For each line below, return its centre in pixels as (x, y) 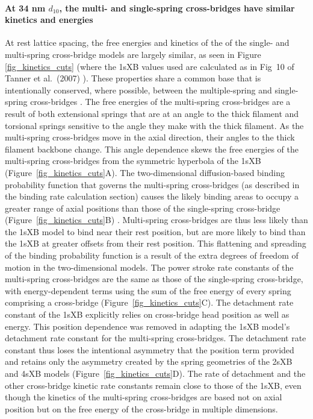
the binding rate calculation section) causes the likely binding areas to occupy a (152, 196)
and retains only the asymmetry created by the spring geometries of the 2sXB (149, 361)
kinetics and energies (49, 20)
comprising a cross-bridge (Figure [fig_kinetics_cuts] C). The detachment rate (149, 302)
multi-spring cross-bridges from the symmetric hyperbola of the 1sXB (133, 161)
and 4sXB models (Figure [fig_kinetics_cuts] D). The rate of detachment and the (155, 373)
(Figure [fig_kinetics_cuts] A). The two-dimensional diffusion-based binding (145, 172)
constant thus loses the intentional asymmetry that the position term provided (150, 349)
